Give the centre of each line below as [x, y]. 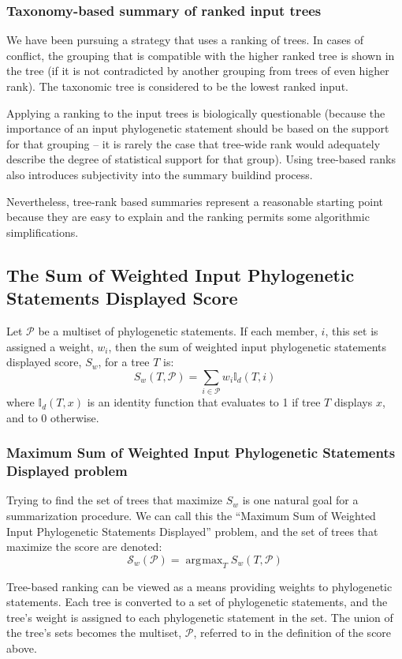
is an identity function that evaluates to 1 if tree [204, 402]
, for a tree [124, 362]
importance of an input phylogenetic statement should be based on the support [198, 128]
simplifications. [43, 232]
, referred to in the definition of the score [292, 633]
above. [22, 648]
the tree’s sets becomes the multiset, [94, 633]
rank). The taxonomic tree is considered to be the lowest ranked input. [177, 86]
